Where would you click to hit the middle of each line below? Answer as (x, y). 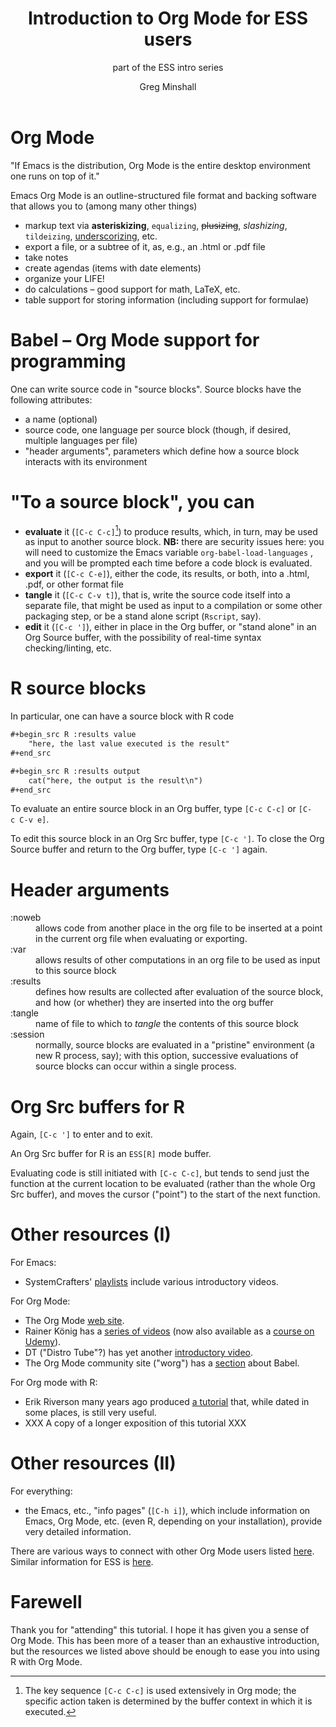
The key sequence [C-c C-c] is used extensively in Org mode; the (160, 1691)
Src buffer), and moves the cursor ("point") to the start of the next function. (165, 1194)
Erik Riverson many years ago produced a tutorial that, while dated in (167, 1402)
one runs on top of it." (55, 176)
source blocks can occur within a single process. (136, 1066)
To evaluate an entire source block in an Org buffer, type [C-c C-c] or (153, 809)
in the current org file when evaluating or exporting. (141, 939)
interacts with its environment (86, 461)
